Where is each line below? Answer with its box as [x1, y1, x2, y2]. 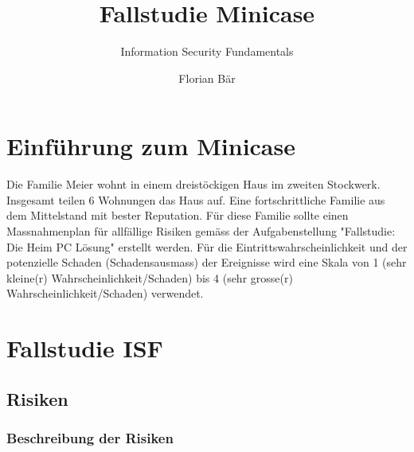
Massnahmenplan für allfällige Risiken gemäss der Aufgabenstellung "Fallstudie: [6, 223, 396, 240]
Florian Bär [178, 69, 236, 86]
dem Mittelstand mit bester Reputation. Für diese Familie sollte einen [6, 207, 349, 224]
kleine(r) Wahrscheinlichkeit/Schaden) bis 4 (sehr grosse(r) [6, 269, 293, 286]
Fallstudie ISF [6, 332, 163, 364]
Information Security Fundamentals [120, 43, 294, 60]
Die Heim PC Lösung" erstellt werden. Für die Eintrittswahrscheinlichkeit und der [6, 238, 408, 255]
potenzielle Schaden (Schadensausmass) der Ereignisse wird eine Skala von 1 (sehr [6, 254, 407, 271]
